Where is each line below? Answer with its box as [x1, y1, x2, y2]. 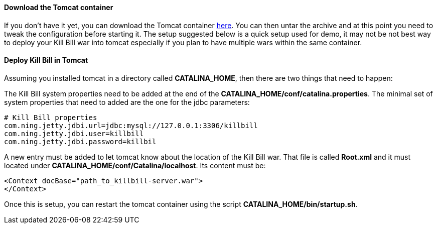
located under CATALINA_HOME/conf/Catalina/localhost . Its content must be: [4, 161, 266, 170]
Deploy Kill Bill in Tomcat [4, 56, 88, 65]
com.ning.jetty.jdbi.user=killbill [4, 129, 144, 138]
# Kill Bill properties [4, 113, 97, 122]
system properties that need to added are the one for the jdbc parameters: [4, 97, 250, 106]
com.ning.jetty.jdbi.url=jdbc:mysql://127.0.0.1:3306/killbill [4, 121, 258, 130]
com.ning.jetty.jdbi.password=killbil [4, 137, 157, 146]
